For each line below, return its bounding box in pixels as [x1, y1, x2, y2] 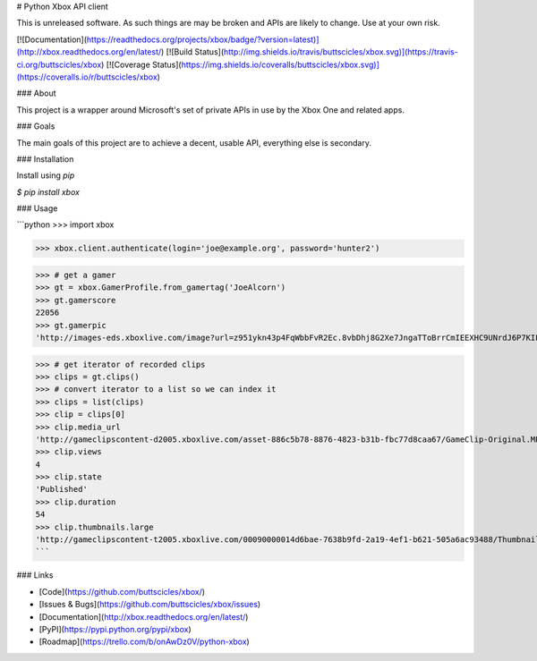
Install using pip [16, 170, 75, 181]
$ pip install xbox [16, 186, 81, 197]
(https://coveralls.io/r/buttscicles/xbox [16, 72, 158, 82]
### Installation [16, 153, 74, 165]
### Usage [16, 203, 58, 214]
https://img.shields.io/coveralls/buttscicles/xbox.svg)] [181, 59, 380, 70]
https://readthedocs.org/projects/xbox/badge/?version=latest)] [86, 34, 320, 45]
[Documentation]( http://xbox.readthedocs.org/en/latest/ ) [38, 611, 249, 622]
